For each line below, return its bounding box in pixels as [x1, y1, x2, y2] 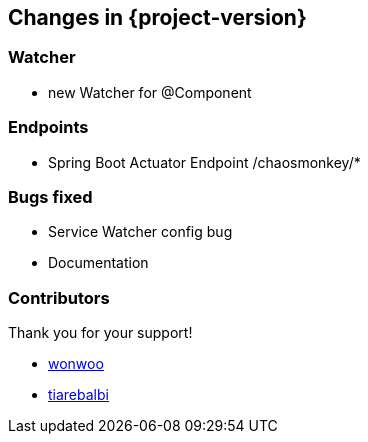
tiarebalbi [48, 386, 109, 404]
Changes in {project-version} [8, 5, 307, 30]
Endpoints [8, 117, 89, 138]
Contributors [8, 287, 110, 308]
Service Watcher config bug [48, 223, 233, 241]
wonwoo [48, 355, 104, 373]
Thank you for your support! [8, 324, 193, 342]
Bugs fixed [8, 186, 93, 207]
